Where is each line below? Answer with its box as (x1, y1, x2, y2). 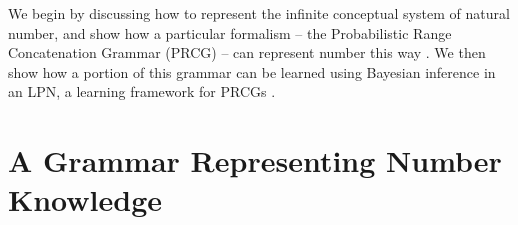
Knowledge (8, 179, 163, 220)
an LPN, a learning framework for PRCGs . (8, 81, 276, 102)
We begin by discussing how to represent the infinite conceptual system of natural (8, 3, 510, 23)
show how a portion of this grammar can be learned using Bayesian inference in (8, 61, 496, 82)
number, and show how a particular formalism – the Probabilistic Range (8, 22, 452, 43)
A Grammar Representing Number (8, 140, 502, 181)
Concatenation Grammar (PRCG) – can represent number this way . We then (8, 42, 486, 63)
